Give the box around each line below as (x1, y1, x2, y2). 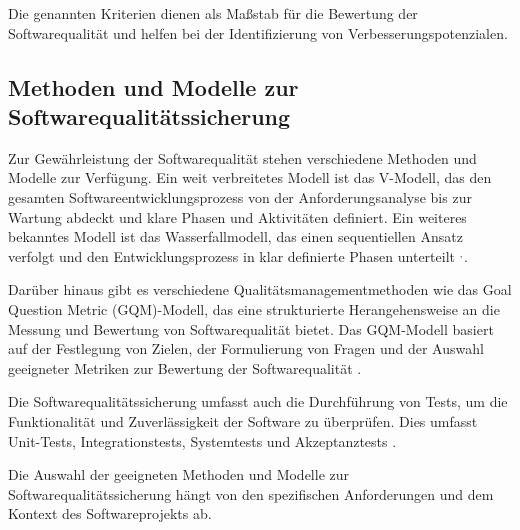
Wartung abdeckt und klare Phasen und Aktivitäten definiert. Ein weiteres (8, 206, 467, 227)
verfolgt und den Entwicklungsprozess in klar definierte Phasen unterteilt (8, 245, 455, 266)
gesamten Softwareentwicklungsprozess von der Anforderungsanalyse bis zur (8, 186, 472, 207)
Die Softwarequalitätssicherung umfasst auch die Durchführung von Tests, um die (8, 391, 508, 412)
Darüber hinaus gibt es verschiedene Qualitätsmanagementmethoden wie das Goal (8, 279, 512, 300)
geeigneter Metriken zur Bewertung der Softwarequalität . (8, 357, 362, 378)
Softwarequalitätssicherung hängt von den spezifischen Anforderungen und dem (8, 483, 494, 504)
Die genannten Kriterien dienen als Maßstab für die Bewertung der (8, 3, 418, 23)
